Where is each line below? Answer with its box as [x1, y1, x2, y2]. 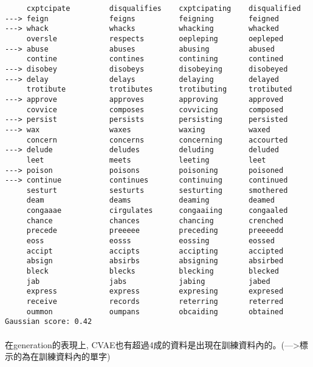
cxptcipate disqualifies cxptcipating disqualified [26, 4, 301, 13]
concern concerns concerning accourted [26, 135, 288, 144]
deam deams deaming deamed [26, 196, 275, 205]
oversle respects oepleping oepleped [26, 34, 284, 43]
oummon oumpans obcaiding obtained [26, 307, 284, 316]
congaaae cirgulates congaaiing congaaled [26, 206, 288, 215]
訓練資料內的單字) [38, 350, 111, 363]
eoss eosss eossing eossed [26, 237, 275, 246]
